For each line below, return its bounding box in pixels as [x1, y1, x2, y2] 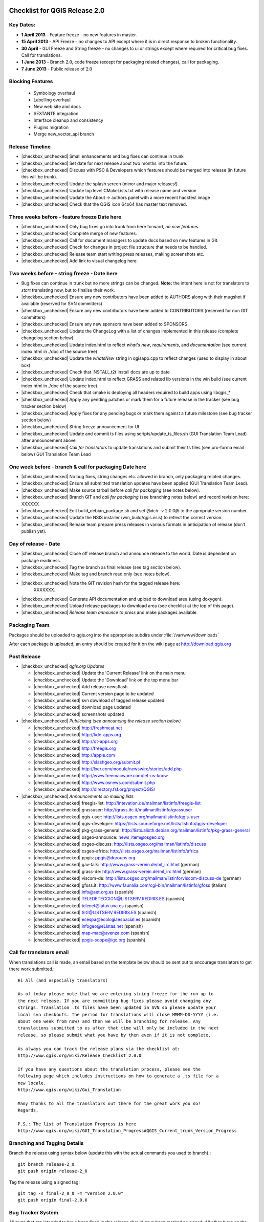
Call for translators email [9, 949, 69, 956]
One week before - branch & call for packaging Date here [9, 463, 147, 470]
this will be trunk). [21, 174, 58, 180]
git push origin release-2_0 [18, 1168, 88, 1174]
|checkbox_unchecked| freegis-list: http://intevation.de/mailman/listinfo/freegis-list [33, 800, 201, 806]
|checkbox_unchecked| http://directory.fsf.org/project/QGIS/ [33, 786, 155, 792]
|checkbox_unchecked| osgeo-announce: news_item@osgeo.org [33, 834, 165, 840]
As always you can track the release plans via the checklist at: [18, 1046, 180, 1051]
